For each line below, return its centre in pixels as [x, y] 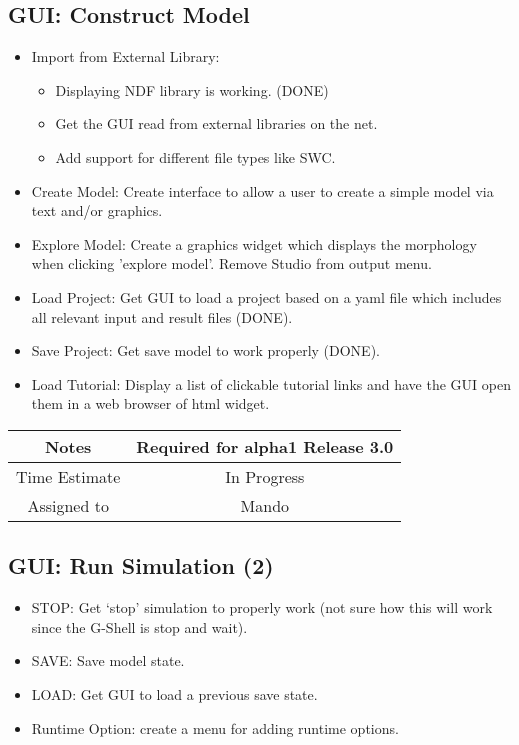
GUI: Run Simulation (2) [141, 565]
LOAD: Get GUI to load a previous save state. [174, 693]
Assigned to [68, 505]
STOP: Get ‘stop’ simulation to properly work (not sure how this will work [262, 607]
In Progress [265, 476]
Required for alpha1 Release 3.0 [265, 446]
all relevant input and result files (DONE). [162, 316]
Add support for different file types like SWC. [195, 156]
